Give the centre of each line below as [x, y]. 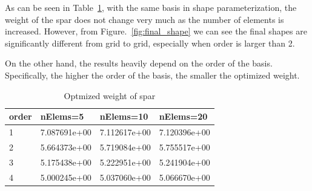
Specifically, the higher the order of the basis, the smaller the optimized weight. [152, 75]
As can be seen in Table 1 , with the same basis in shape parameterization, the [151, 7]
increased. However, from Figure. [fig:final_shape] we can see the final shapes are [156, 31]
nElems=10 [124, 116]
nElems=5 [62, 116]
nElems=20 [183, 116]
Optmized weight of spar [110, 95]
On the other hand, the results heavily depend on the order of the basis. [139, 63]
